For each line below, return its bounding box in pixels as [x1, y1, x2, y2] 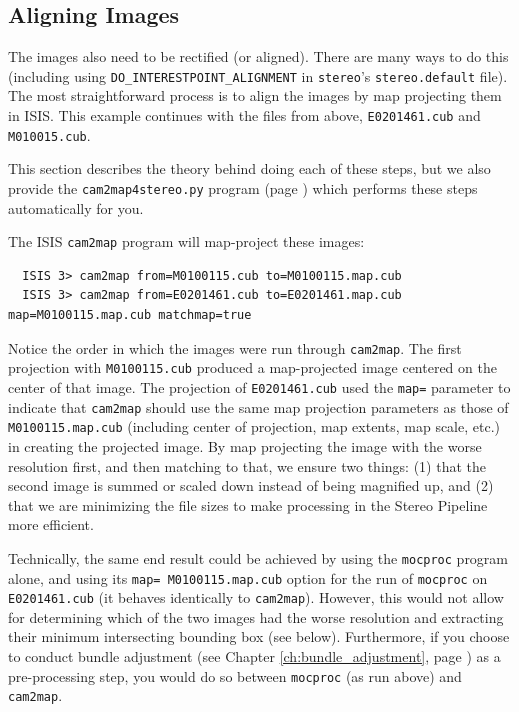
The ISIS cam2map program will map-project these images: [8, 231, 365, 252]
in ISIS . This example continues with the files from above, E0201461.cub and [8, 105, 481, 126]
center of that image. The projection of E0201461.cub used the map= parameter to [8, 376, 511, 397]
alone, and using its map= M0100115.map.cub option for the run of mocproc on [8, 567, 488, 588]
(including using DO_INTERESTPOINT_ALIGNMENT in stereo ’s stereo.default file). [8, 65, 508, 86]
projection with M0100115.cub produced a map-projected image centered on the [8, 357, 497, 378]
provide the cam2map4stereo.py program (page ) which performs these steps [8, 177, 478, 198]
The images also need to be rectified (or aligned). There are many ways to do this [8, 46, 509, 67]
